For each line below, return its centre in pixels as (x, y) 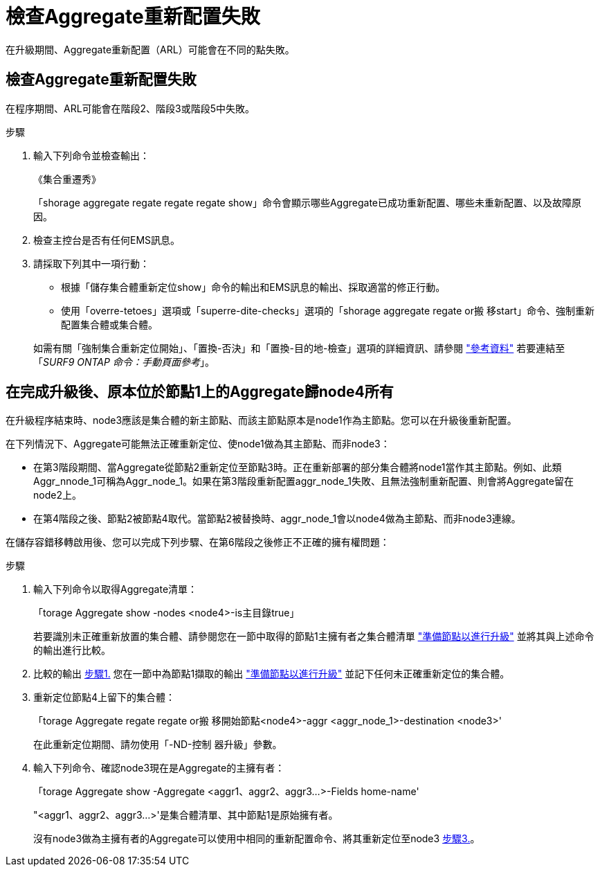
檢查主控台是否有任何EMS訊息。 (107, 240)
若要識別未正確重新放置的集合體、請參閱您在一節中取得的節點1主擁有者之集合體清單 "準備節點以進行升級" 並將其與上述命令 (314, 637)
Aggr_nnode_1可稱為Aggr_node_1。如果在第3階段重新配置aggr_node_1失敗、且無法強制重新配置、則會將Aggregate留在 (303, 481)
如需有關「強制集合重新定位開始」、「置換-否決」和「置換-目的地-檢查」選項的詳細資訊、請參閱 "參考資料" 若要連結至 (299, 348)
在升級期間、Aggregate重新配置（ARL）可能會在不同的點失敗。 (150, 49)
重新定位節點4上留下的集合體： (104, 697)
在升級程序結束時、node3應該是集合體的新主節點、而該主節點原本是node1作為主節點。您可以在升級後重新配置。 (261, 420)
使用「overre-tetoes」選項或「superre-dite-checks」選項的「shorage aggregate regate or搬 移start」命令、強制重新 (328, 310)
